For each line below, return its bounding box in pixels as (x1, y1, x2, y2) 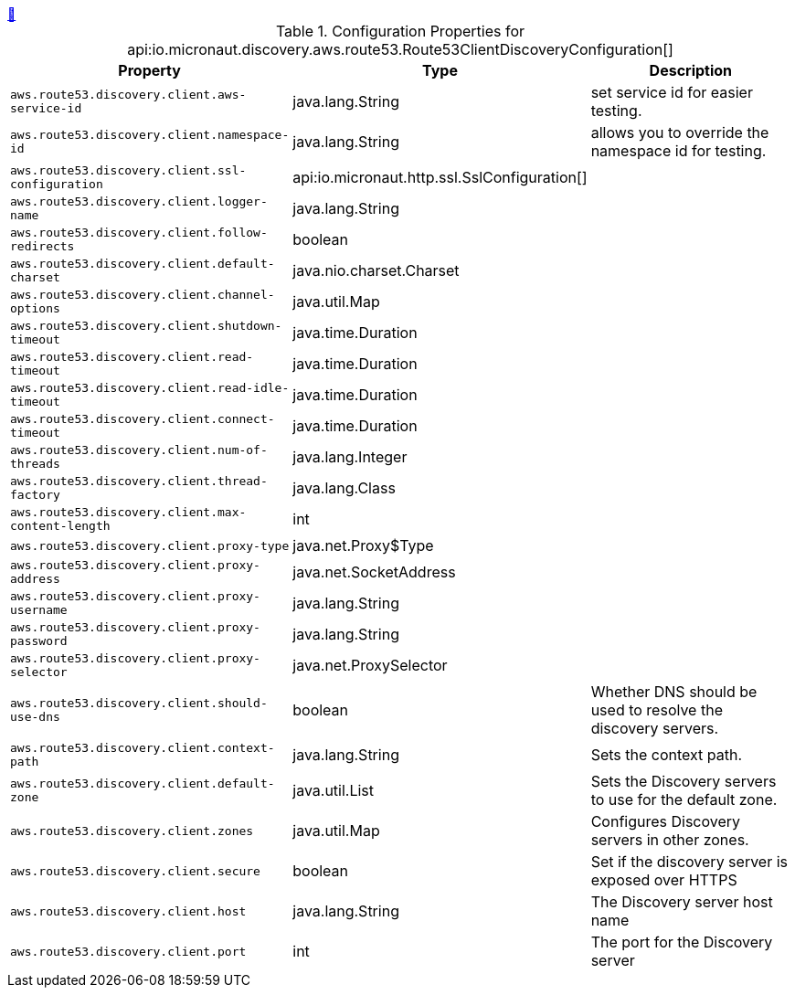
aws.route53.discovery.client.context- (10, 741, 275, 755)
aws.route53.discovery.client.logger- (10, 195, 268, 208)
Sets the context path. (590, 746, 743, 764)
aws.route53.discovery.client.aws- (10, 88, 247, 101)
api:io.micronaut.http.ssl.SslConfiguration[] (292, 168, 588, 186)
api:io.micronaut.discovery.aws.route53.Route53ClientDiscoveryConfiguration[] (127, 40, 673, 58)
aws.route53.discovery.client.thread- (10, 474, 268, 488)
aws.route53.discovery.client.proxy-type (10, 538, 290, 553)
